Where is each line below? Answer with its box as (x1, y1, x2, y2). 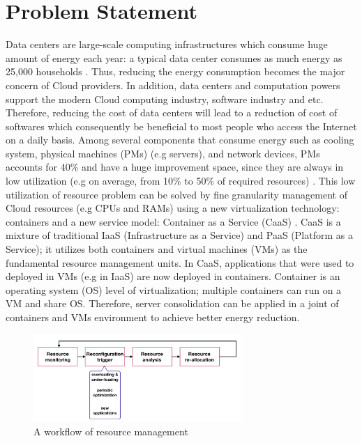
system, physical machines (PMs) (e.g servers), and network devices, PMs (6, 146, 320, 160)
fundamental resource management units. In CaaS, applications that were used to (6, 255, 354, 270)
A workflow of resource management (33, 423, 188, 438)
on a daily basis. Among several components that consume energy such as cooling (6, 132, 354, 147)
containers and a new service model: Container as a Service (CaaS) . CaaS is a (6, 214, 341, 228)
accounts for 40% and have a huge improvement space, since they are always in (6, 160, 344, 174)
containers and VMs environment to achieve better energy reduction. (6, 310, 300, 324)
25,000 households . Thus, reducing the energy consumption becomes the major (6, 64, 345, 79)
